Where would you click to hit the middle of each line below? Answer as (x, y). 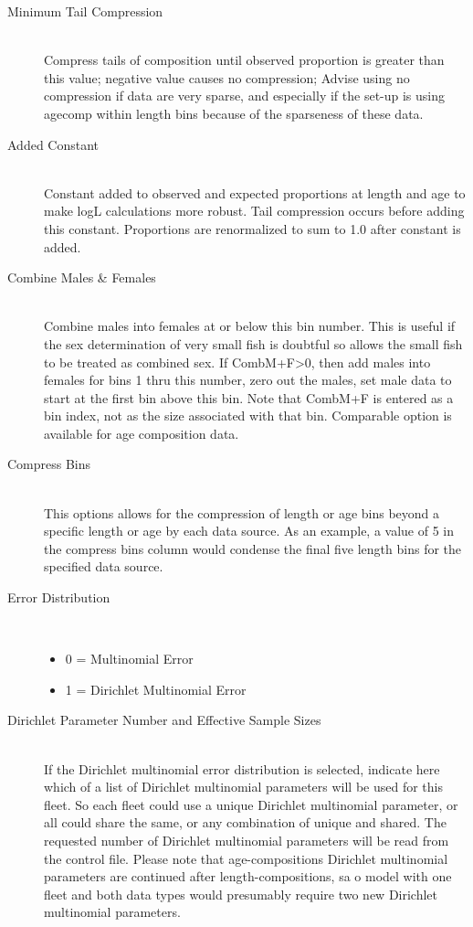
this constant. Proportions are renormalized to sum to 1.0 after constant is (252, 228)
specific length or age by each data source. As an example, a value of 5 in (249, 531)
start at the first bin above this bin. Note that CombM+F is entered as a (249, 397)
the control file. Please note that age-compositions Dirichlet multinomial (246, 858)
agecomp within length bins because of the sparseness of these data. (234, 113)
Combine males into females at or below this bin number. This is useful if (250, 326)
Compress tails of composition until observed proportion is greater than (244, 60)
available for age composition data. (142, 433)
